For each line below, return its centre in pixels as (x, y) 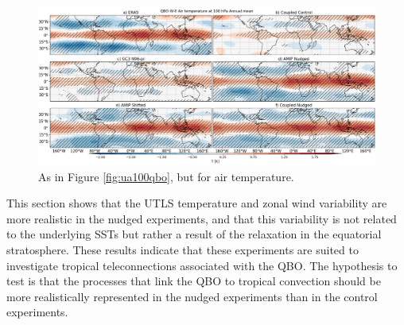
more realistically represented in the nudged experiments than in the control (192, 296)
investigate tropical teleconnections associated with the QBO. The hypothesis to (202, 265)
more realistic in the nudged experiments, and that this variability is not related (202, 218)
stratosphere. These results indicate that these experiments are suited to (183, 249)
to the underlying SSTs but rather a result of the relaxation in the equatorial (194, 234)
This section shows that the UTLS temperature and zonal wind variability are (197, 203)
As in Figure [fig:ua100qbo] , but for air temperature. (166, 176)
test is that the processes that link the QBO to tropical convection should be (194, 281)
